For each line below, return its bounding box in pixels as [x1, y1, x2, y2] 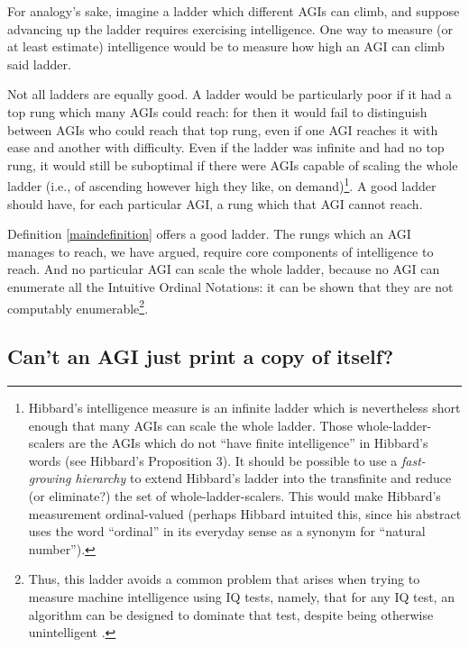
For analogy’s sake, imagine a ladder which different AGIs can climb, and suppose [7, 2, 460, 20]
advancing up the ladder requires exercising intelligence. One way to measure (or [7, 19, 453, 38]
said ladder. [7, 54, 71, 73]
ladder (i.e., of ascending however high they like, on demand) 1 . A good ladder [7, 174, 437, 195]
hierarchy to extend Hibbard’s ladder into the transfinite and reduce [75, 469, 452, 488]
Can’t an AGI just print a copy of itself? [7, 342, 394, 370]
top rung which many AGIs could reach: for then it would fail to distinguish [7, 102, 428, 121]
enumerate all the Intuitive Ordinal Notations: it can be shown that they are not [7, 277, 454, 296]
